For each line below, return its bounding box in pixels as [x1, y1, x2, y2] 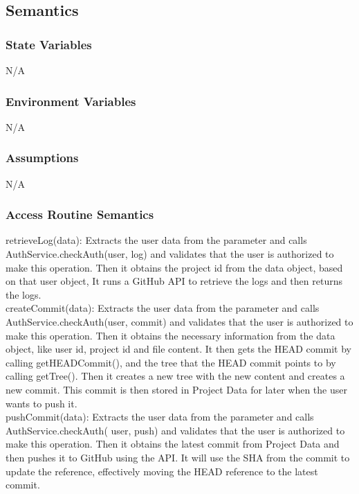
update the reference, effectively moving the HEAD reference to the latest [6, 464, 318, 478]
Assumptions [6, 149, 79, 166]
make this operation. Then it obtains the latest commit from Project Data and [6, 436, 340, 451]
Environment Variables [6, 92, 136, 109]
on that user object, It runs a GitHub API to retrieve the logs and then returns [6, 274, 342, 288]
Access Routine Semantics [6, 206, 154, 223]
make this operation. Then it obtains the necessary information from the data [6, 328, 335, 342]
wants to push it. [6, 396, 77, 410]
